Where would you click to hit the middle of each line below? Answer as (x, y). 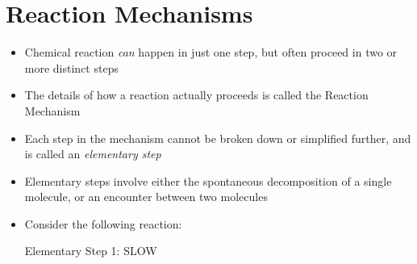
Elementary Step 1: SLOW (91, 251)
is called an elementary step (93, 154)
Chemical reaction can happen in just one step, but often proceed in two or (211, 52)
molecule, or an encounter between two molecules (146, 197)
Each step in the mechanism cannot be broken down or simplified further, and (218, 138)
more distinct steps (71, 67)
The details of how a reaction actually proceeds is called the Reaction (196, 95)
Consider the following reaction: (103, 223)
